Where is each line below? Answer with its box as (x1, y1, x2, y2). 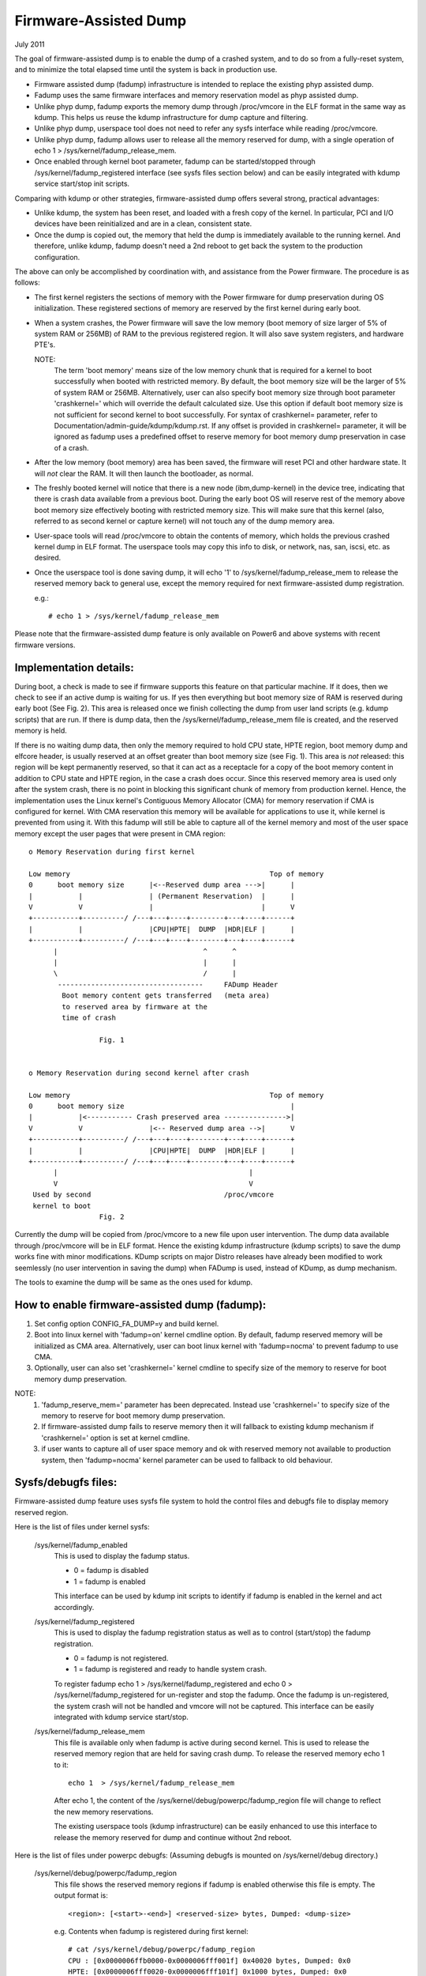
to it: (54, 1759, 69, 1770)
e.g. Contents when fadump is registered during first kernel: (54, 1926, 248, 1936)
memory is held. (14, 726, 67, 735)
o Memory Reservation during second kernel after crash (28, 1068, 249, 1077)
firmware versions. (14, 640, 76, 650)
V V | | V (28, 903, 295, 912)
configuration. (34, 252, 80, 262)
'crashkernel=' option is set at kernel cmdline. (41, 1433, 190, 1442)
